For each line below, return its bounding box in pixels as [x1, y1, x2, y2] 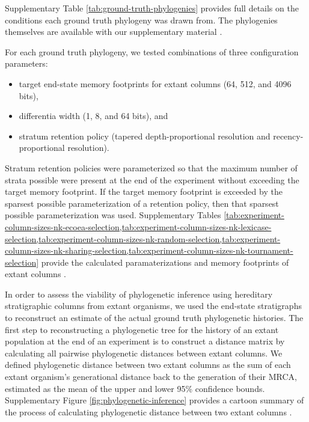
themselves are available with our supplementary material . [5, 25, 222, 38]
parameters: [5, 57, 48, 70]
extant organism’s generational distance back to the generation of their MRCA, [5, 370, 297, 383]
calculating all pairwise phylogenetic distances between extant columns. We [5, 346, 283, 359]
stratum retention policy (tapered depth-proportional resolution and [19, 129, 271, 142]
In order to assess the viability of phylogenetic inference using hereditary [5, 287, 273, 300]
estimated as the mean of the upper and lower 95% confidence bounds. [5, 382, 265, 394]
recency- [273, 129, 304, 142]
